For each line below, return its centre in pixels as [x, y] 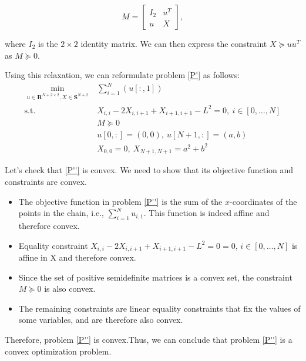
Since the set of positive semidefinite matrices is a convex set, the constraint [155, 277]
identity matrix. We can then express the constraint [174, 43]
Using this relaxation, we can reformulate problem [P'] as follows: [122, 75]
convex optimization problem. [58, 351]
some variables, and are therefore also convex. [101, 320]
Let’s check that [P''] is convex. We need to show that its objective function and [149, 170]
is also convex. [70, 289]
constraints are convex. [46, 181]
